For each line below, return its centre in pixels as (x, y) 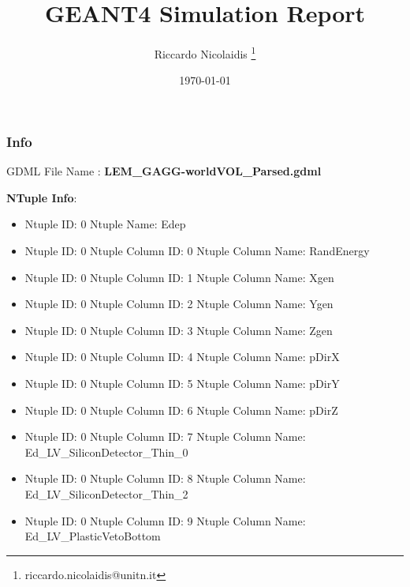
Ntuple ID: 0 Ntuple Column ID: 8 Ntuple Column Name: (165, 478)
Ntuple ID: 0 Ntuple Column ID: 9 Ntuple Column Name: (165, 520)
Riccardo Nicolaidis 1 (205, 53)
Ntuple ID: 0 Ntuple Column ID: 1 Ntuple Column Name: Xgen (179, 277)
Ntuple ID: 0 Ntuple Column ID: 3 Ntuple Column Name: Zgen (179, 330)
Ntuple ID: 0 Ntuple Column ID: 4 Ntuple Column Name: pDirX (182, 357)
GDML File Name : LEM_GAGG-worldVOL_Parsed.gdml (164, 171)
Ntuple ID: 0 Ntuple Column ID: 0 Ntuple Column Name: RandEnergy (197, 251)
